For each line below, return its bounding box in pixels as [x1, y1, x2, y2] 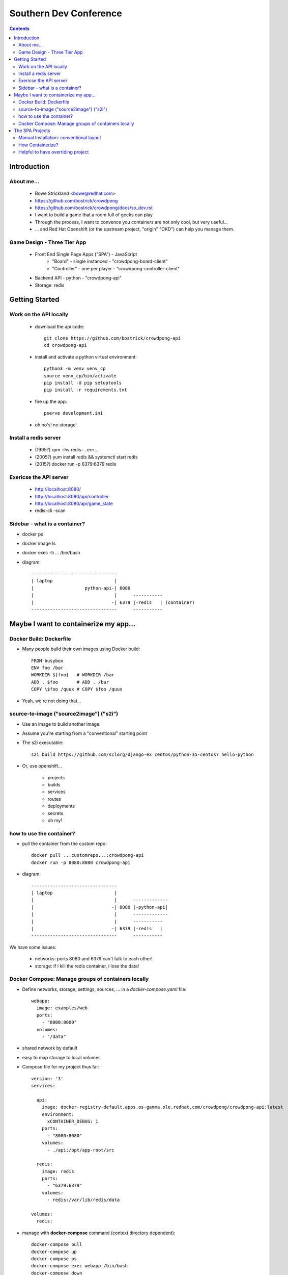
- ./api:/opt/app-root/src [47, 1147, 114, 1153]
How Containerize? [18, 142, 59, 148]
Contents [9, 25, 30, 32]
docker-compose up [31, 1248, 77, 1255]
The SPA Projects [14, 127, 50, 134]
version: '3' [31, 1076, 64, 1081]
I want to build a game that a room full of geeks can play [35, 212, 153, 218]
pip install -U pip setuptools [44, 380, 122, 386]
